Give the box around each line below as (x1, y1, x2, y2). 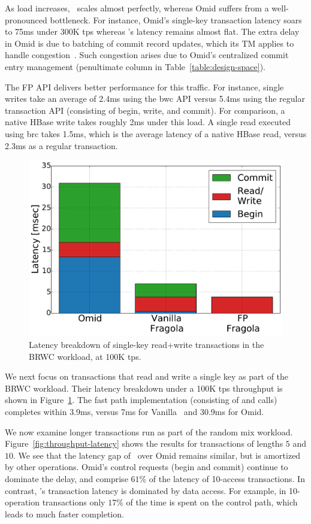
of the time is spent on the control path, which (126, 496, 298, 508)
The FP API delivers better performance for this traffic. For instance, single (5, 80, 284, 93)
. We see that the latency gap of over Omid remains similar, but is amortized (13, 449, 301, 461)
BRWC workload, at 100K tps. (29, 350, 141, 362)
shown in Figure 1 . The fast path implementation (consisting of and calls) (5, 393, 277, 406)
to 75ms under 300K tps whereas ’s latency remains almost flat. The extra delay (5, 25, 300, 38)
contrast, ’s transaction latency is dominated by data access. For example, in (5, 484, 286, 496)
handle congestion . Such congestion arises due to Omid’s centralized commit (5, 49, 289, 61)
